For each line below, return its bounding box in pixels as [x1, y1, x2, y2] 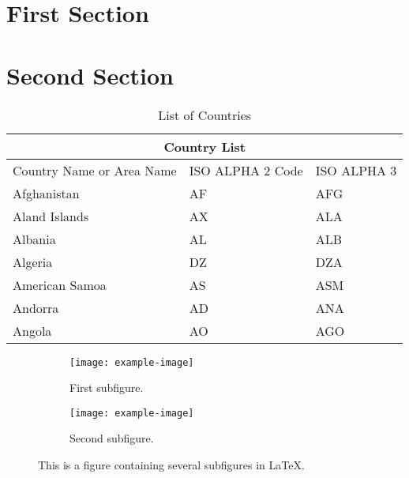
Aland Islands [13, 206, 89, 225]
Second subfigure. [69, 430, 154, 446]
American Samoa [13, 275, 107, 294]
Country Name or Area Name [13, 160, 177, 179]
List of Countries [158, 105, 252, 124]
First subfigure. [69, 379, 144, 396]
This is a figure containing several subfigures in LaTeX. [38, 457, 305, 472]
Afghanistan [13, 183, 80, 202]
